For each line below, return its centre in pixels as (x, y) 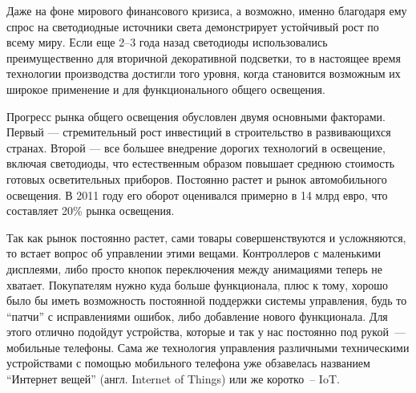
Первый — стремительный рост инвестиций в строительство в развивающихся (199, 132)
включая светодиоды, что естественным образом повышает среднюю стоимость (201, 163)
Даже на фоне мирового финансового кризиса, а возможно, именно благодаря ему (207, 10)
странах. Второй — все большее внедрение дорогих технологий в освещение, (196, 147)
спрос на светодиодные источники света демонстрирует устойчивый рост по (193, 26)
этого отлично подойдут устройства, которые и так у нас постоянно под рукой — (206, 332)
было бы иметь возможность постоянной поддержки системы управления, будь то (207, 300)
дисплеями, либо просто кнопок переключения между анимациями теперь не (194, 268)
